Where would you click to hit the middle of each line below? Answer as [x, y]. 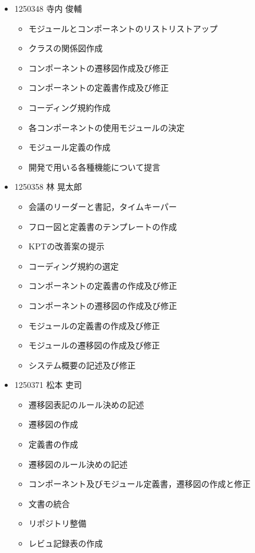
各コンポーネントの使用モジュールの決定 [107, 127]
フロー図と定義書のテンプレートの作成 [103, 226]
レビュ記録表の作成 [66, 543]
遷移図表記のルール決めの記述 [86, 404]
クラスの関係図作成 [66, 48]
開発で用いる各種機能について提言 [95, 167]
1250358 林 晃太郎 [48, 187]
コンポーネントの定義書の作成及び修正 [103, 286]
